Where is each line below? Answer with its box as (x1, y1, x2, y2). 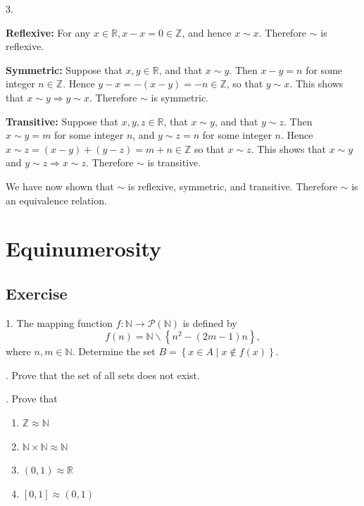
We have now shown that (6, 178, 114, 193)
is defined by (182, 315, 237, 330)
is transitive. (147, 155, 201, 170)
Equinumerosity (6, 234, 162, 263)
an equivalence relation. (6, 192, 107, 207)
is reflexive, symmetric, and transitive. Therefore (127, 178, 337, 193)
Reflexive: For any (6, 25, 91, 39)
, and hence (182, 25, 232, 39)
